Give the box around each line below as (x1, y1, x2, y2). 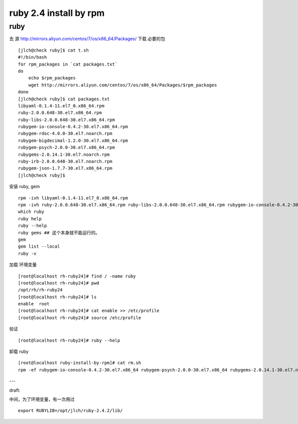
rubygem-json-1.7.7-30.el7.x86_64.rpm (18, 165, 113, 171)
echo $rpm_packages (28, 75, 76, 81)
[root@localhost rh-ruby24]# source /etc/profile (18, 315, 142, 320)
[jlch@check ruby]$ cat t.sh (18, 47, 89, 53)
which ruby (18, 209, 45, 214)
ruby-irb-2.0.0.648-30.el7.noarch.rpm (18, 159, 113, 164)
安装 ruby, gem (9, 184, 40, 190)
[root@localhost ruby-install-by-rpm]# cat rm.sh (18, 360, 142, 366)
